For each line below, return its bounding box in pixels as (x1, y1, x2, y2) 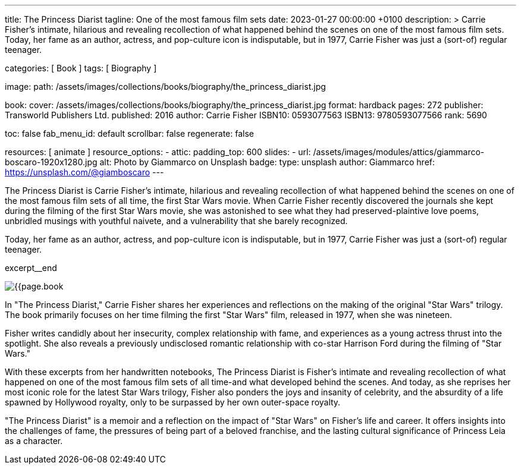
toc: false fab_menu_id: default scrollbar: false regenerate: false (5, 128, 254, 139)
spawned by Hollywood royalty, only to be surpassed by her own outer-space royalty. (5, 397, 341, 407)
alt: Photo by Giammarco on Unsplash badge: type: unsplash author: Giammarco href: (99, 157, 435, 167)
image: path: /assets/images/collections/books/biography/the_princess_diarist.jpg (5, 81, 326, 92)
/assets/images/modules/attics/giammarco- (313, 147, 485, 157)
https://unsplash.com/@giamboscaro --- (5, 167, 164, 177)
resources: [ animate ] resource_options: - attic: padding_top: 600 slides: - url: (5, 147, 311, 157)
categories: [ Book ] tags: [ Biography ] (5, 63, 157, 73)
